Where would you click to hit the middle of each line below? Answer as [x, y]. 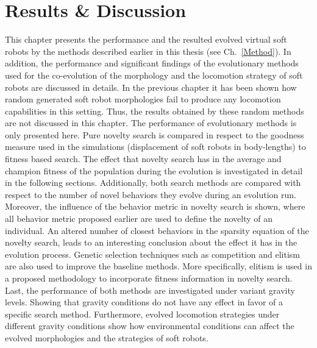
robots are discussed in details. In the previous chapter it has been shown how [151, 87]
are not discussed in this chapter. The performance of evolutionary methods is [151, 123]
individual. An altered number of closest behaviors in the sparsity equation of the [157, 230]
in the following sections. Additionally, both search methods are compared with [153, 183]
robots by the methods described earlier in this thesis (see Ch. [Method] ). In [148, 51]
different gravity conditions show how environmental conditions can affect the [150, 326]
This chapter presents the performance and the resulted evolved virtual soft [146, 39]
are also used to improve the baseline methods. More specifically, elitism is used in [158, 266]
